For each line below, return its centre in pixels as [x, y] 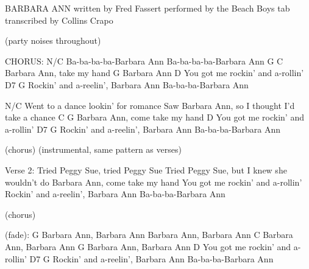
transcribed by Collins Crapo [59, 20]
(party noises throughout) [53, 40]
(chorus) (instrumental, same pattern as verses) [93, 149]
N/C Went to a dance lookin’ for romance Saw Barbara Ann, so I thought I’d [150, 105]
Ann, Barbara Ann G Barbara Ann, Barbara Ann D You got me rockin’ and [148, 246]
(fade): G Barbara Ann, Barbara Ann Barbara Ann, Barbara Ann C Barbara [149, 235]
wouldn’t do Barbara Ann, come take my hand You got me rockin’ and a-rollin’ [154, 182]
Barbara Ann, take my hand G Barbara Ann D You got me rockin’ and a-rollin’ [154, 73]
